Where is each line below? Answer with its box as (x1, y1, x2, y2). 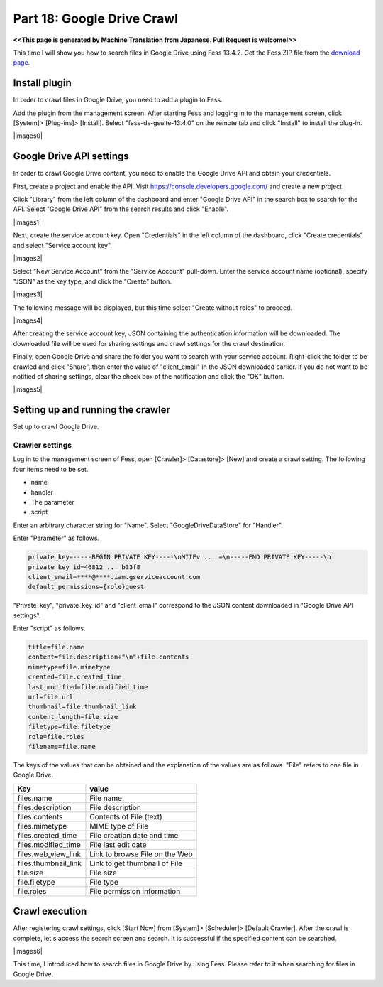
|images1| (13, 217, 42, 227)
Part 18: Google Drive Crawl (13, 11, 179, 26)
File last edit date (89, 839, 147, 849)
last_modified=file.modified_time (28, 683, 148, 691)
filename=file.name (28, 743, 96, 750)
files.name (17, 793, 52, 803)
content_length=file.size (28, 713, 118, 721)
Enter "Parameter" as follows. (13, 534, 99, 543)
